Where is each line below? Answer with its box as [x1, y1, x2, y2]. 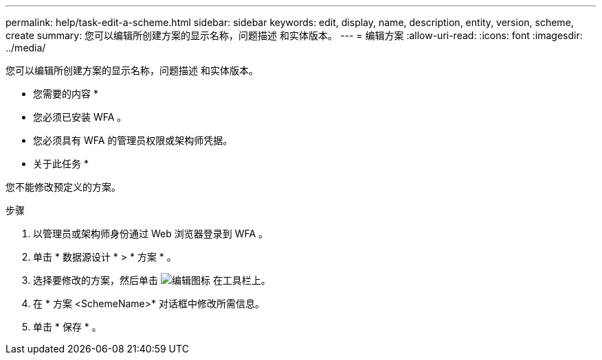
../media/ [5, 42, 46, 53]
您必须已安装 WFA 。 [33, 111, 127, 123]
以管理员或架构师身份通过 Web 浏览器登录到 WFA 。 [33, 228, 269, 239]
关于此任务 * [33, 158, 89, 169]
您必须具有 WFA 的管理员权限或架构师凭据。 [33, 134, 233, 146]
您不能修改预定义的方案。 [5, 181, 121, 193]
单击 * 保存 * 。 [33, 321, 102, 333]
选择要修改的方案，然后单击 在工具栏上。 [33, 274, 271, 286]
